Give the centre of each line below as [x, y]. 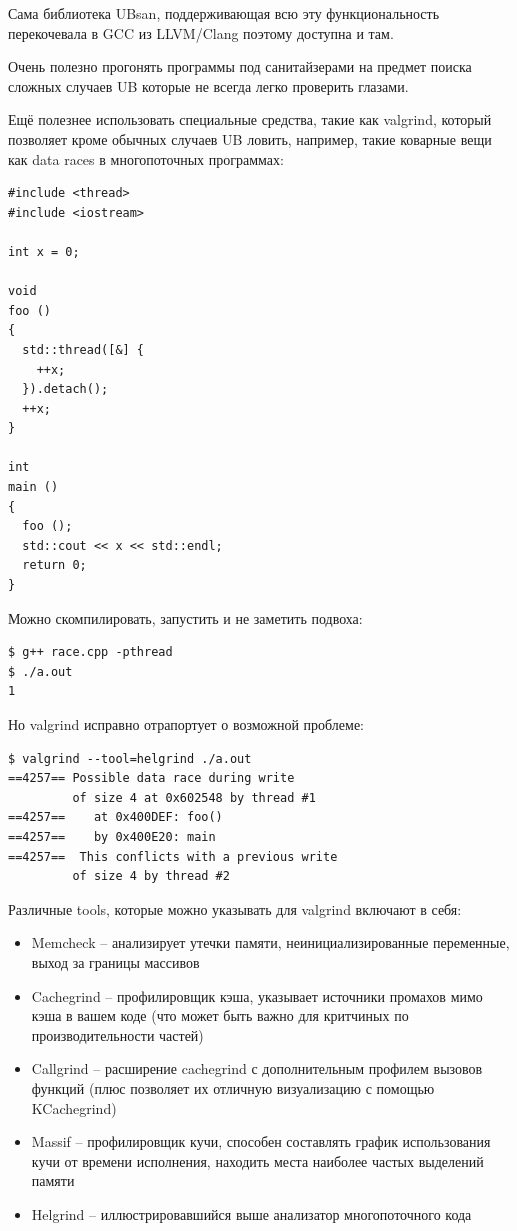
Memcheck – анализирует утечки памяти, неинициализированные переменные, [270, 942]
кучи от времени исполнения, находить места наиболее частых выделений [257, 1160]
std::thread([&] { [83, 349]
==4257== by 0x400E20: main [112, 836]
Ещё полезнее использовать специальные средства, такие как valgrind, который [250, 119]
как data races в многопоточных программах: [146, 158]
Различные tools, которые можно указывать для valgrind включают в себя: [235, 908]
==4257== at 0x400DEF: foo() [115, 817]
